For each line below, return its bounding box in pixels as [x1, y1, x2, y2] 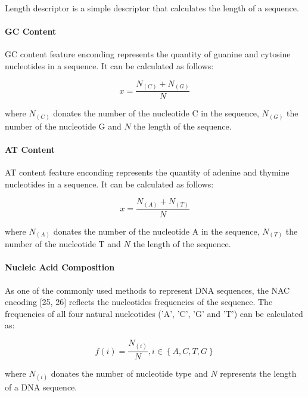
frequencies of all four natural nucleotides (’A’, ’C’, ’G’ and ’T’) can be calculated [5, 307, 303, 319]
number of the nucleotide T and [5, 238, 121, 250]
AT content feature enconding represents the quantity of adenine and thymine [5, 166, 290, 179]
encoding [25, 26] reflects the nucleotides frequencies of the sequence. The [5, 296, 273, 308]
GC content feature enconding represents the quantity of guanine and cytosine [5, 48, 291, 60]
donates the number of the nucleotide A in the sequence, [53, 224, 260, 237]
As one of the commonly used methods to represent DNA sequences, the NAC [5, 284, 290, 296]
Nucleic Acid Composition [5, 261, 115, 273]
